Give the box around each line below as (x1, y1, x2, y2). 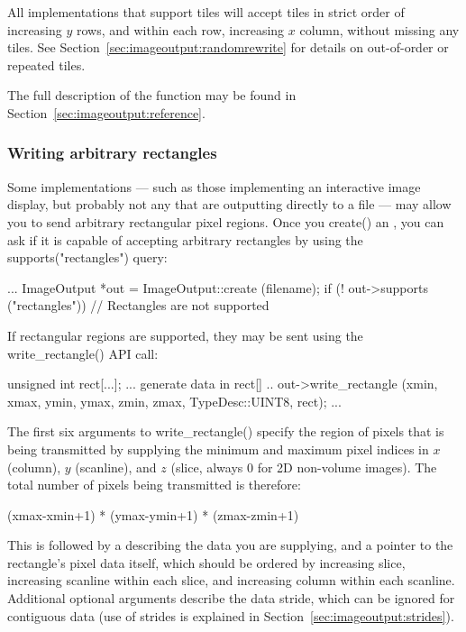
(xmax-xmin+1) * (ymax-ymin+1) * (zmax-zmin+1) (7, 505, 299, 524)
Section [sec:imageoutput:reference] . (7, 103, 206, 122)
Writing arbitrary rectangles (7, 142, 217, 164)
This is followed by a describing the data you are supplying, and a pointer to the (7, 536, 453, 554)
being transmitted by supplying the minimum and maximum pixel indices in (7, 439, 429, 458)
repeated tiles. (7, 55, 86, 74)
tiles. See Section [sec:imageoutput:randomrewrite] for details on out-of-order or (7, 38, 449, 57)
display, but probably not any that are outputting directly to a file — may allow (7, 195, 452, 214)
